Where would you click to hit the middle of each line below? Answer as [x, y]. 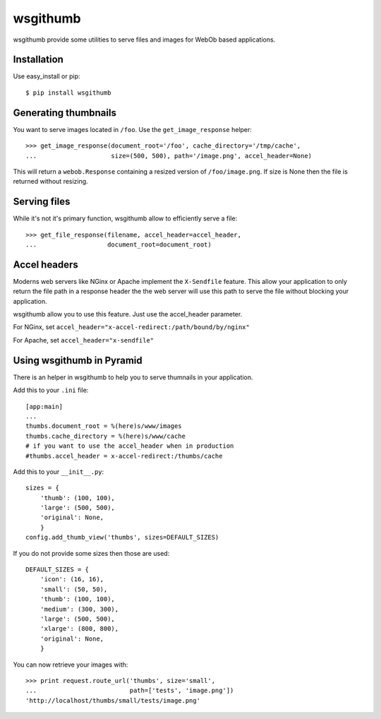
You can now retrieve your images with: [71, 665]
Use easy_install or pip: [47, 76]
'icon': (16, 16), [72, 580]
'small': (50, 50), [74, 589]
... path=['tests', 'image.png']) [130, 691]
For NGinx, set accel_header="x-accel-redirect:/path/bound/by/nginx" [131, 327]
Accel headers [46, 265]
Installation [38, 60]
